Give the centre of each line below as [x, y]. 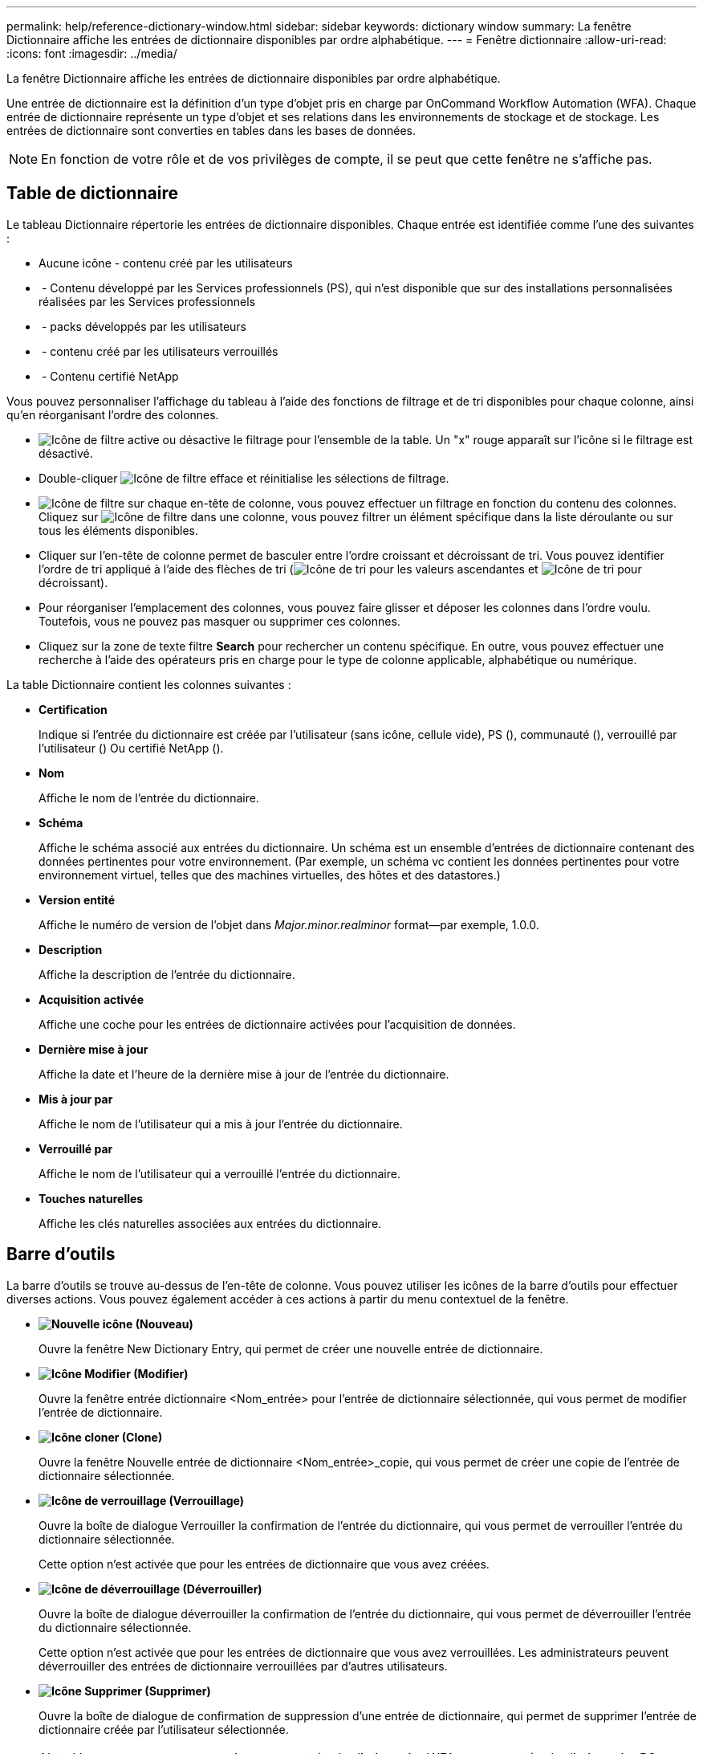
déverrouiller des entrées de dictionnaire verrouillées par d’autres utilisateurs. [243, 1666]
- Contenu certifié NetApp [110, 376]
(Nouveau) [164, 1324]
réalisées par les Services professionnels [147, 301]
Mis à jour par [76, 1099]
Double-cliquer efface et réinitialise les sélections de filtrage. [244, 478]
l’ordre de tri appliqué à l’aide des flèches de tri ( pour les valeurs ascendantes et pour [340, 569]
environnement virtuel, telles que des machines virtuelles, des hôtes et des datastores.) [270, 875]
